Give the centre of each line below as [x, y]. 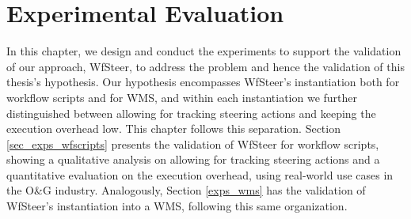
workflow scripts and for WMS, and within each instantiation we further [182, 97]
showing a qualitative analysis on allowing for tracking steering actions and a [193, 159]
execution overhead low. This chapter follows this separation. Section [173, 128]
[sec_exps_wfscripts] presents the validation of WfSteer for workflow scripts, [193, 143]
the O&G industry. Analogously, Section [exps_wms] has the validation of [186, 190]
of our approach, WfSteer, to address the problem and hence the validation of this [205, 66]
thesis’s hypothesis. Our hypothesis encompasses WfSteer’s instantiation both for [203, 82]
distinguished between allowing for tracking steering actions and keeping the [191, 113]
